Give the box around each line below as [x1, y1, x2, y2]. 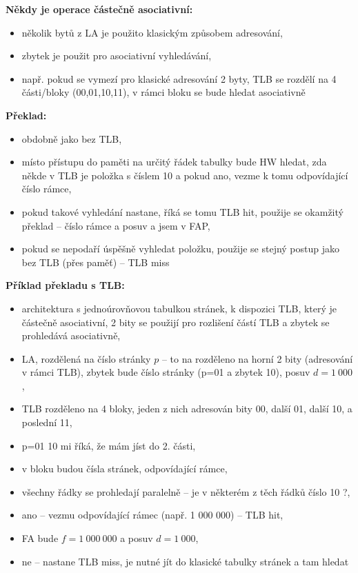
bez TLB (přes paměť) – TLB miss [21, 254, 170, 269]
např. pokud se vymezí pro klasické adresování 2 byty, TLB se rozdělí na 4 [21, 71, 337, 86]
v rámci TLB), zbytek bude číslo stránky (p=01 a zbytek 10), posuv [21, 365, 310, 379]
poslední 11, [21, 415, 72, 430]
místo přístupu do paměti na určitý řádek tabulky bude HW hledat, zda [21, 154, 327, 169]
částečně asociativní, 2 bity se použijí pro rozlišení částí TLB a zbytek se [21, 314, 330, 329]
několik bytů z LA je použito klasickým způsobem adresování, [21, 25, 283, 39]
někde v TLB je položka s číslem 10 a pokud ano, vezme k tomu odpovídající [21, 168, 348, 182]
